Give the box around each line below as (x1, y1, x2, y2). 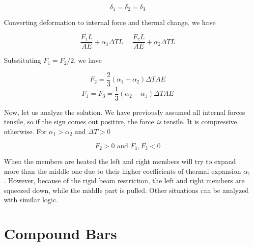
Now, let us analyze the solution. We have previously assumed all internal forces (4, 107, 245, 117)
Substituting (4, 55, 41, 65)
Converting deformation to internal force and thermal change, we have (4, 17, 216, 27)
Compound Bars (4, 223, 117, 244)
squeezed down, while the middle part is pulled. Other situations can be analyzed (4, 185, 249, 195)
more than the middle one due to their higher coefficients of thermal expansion (4, 165, 241, 176)
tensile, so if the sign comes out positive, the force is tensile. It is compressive (4, 116, 237, 127)
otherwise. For (4, 126, 47, 137)
